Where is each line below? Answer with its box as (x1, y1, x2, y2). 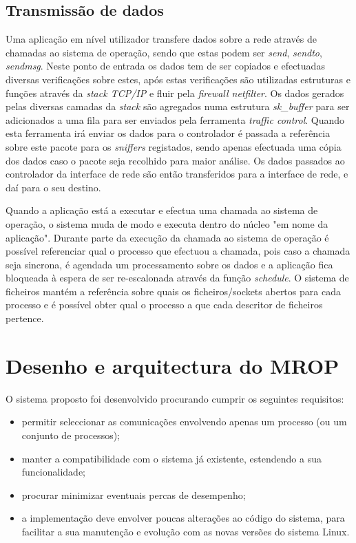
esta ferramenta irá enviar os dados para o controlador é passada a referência (6, 126, 331, 140)
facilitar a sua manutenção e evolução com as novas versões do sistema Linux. (21, 524, 350, 538)
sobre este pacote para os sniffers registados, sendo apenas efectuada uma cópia (6, 139, 342, 153)
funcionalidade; (21, 465, 86, 479)
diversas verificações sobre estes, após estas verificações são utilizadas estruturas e (6, 72, 350, 86)
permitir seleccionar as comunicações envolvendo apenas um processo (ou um (21, 414, 347, 429)
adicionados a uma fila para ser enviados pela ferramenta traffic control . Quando (6, 112, 345, 127)
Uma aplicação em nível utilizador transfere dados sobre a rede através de (6, 32, 317, 46)
